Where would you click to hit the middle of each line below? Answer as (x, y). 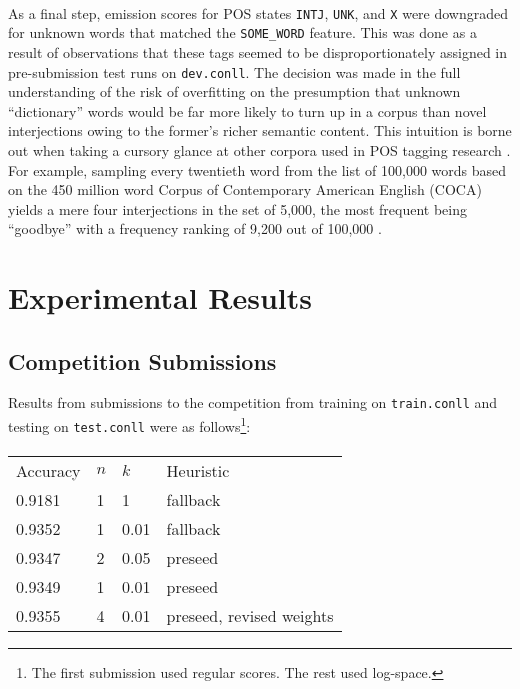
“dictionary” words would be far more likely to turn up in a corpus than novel (247, 110)
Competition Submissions (142, 360)
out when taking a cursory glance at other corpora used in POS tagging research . (259, 149)
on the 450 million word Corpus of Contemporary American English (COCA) (245, 189)
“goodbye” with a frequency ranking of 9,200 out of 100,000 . (195, 228)
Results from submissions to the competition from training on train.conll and (253, 402)
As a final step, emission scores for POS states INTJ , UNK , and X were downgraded (258, 12)
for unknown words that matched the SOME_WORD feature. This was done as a (242, 32)
